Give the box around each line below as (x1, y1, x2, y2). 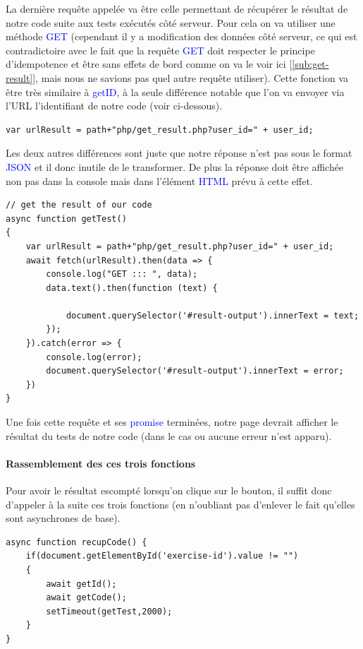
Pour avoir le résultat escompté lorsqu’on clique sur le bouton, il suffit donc (6, 483, 332, 498)
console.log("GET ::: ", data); (46, 269, 198, 280)
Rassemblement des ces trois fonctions (6, 456, 196, 470)
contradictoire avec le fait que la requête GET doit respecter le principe (6, 42, 315, 57)
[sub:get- (292, 56, 329, 71)
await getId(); (46, 578, 117, 589)
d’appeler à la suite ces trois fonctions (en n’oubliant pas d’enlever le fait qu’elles (6, 496, 355, 511)
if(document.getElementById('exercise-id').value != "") (25, 551, 299, 561)
